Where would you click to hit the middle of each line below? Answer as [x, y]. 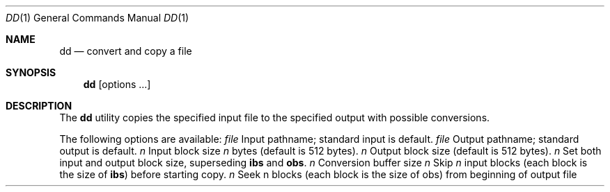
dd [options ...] [117, 84]
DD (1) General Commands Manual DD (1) [97, 18]
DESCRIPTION [39, 106]
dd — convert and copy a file [126, 51]
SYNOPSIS [31, 72]
